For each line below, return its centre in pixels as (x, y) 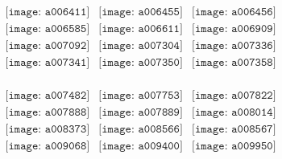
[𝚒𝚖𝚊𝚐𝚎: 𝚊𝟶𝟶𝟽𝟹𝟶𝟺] (141, 46)
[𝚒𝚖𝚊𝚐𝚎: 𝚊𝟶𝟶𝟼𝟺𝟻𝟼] (234, 12)
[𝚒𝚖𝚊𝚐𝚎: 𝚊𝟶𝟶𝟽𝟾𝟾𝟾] (48, 113)
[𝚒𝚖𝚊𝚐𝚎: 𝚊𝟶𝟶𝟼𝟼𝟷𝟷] (141, 29)
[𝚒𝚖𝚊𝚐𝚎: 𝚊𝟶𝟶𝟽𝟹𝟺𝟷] (48, 63)
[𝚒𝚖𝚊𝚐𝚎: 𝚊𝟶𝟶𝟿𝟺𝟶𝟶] (141, 147)
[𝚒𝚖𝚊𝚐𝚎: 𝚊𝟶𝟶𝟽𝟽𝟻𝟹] (141, 96)
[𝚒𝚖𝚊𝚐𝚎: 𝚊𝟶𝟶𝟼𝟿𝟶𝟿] (234, 29)
